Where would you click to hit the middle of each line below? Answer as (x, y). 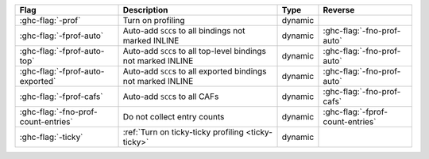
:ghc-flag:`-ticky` (51, 137)
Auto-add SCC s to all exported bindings (195, 71)
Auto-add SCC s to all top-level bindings (194, 51)
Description (145, 10)
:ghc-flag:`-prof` (50, 20)
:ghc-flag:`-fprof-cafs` (61, 97)
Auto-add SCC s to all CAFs (171, 97)
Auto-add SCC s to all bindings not (184, 30)
